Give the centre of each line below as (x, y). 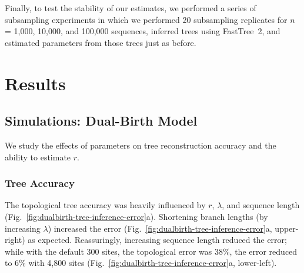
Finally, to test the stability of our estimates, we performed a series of (131, 8)
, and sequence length (261, 205)
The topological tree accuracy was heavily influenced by (105, 205)
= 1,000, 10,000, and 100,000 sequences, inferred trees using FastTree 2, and (143, 31)
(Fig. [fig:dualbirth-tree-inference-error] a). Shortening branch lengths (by (136, 216)
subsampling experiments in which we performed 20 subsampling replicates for (146, 19)
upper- (287, 228)
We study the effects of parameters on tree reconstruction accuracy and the (141, 145)
